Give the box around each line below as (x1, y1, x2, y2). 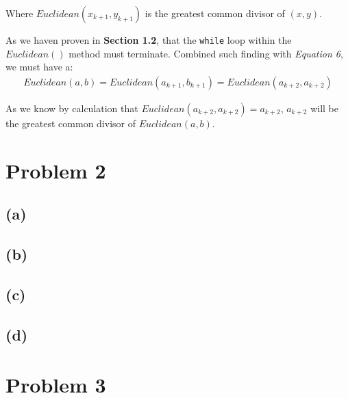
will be (310, 101, 338, 115)
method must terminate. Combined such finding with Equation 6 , (69, 46, 343, 60)
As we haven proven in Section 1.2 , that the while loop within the (5, 33, 292, 47)
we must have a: (5, 59, 73, 74)
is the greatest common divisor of (145, 6, 285, 20)
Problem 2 (5, 156, 106, 184)
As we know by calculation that (5, 101, 138, 115)
